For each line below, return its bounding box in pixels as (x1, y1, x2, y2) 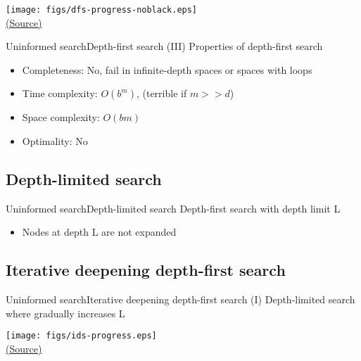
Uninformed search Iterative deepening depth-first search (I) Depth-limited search (6, 292, 355, 307)
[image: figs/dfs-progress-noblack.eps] (6, 5, 198, 15)
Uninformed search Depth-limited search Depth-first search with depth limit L (6, 201, 341, 215)
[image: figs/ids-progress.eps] (6, 331, 157, 341)
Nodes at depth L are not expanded (22, 224, 177, 239)
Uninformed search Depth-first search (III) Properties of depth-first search (6, 39, 323, 53)
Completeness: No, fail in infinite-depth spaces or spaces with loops (22, 62, 312, 77)
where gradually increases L (6, 305, 125, 320)
